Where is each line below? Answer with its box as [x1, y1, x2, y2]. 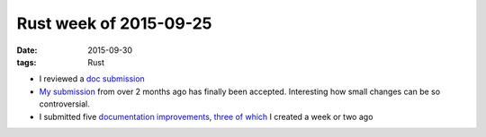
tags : [16, 56, 37, 67]
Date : [16, 45, 38, 56]
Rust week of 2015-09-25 [16, 13, 212, 33]
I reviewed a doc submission [39, 73, 146, 84]
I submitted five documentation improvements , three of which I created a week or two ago [39, 111, 373, 122]
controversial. [39, 98, 90, 109]
